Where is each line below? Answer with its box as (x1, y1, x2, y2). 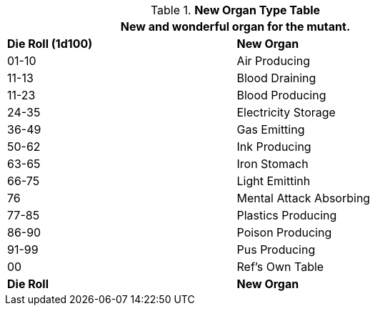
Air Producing (236, 54, 311, 68)
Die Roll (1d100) (7, 36, 93, 51)
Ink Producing (236, 139, 311, 154)
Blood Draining (236, 71, 316, 85)
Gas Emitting (236, 122, 305, 137)
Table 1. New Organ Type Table (150, 3, 321, 17)
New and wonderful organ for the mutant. (120, 19, 351, 34)
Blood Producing (236, 88, 326, 102)
